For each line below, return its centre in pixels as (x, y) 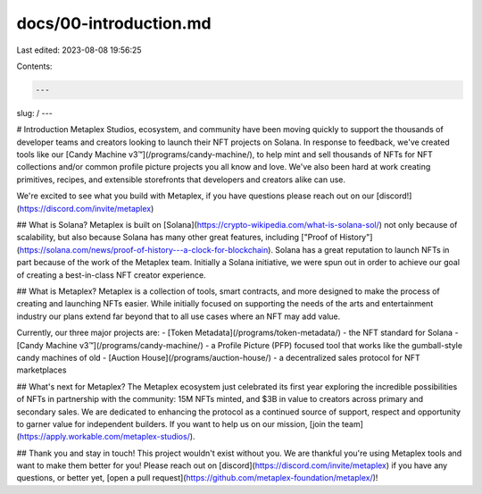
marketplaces (42, 370)
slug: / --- (34, 113)
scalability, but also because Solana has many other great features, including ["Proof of (177, 238)
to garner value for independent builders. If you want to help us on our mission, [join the (178, 423)
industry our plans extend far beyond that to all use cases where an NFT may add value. (179, 316)
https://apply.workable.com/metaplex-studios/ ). (107, 437)
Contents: (34, 66)
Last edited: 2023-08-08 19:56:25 (79, 50)
